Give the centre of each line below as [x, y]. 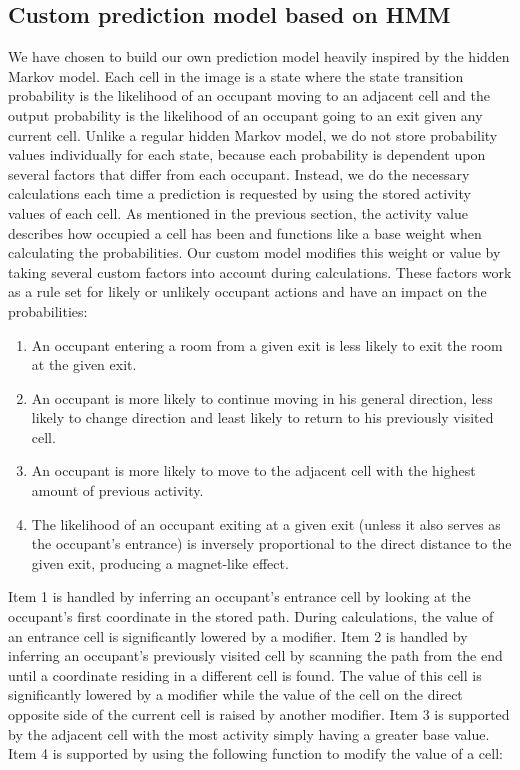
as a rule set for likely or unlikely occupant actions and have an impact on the [247, 291]
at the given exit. [84, 364]
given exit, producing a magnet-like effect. [160, 562]
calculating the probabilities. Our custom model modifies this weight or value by [254, 252]
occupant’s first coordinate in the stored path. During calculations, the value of [251, 616]
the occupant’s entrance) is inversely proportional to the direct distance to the [271, 543]
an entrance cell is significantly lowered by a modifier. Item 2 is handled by [238, 635]
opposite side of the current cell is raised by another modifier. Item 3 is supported [259, 714]
